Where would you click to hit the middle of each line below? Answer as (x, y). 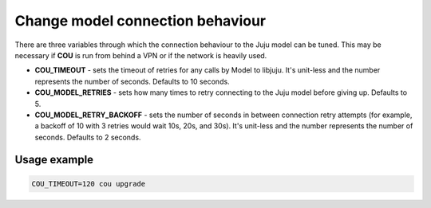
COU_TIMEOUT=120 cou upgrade (89, 184)
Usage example (54, 160)
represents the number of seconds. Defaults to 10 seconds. (132, 81)
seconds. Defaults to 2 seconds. (88, 137)
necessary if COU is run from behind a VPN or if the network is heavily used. (141, 55)
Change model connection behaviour (140, 21)
